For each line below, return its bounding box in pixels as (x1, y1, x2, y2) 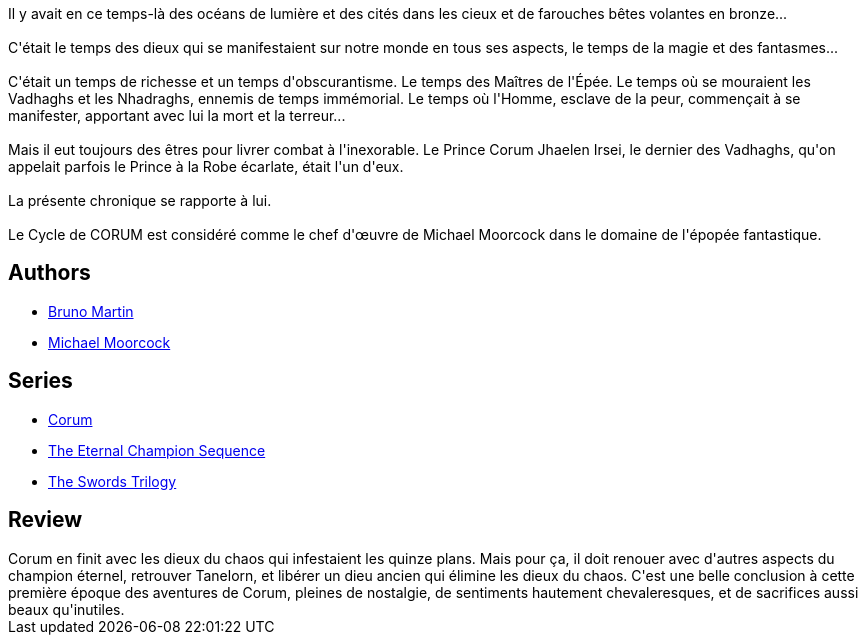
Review (8, 507, 83, 533)
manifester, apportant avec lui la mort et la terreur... (8, 107, 346, 124)
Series (8, 368, 73, 394)
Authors (8, 260, 91, 286)
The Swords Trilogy (48, 472, 177, 490)
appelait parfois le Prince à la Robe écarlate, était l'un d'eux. (8, 158, 404, 175)
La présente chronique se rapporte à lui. (8, 192, 272, 209)
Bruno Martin (48, 302, 134, 320)
